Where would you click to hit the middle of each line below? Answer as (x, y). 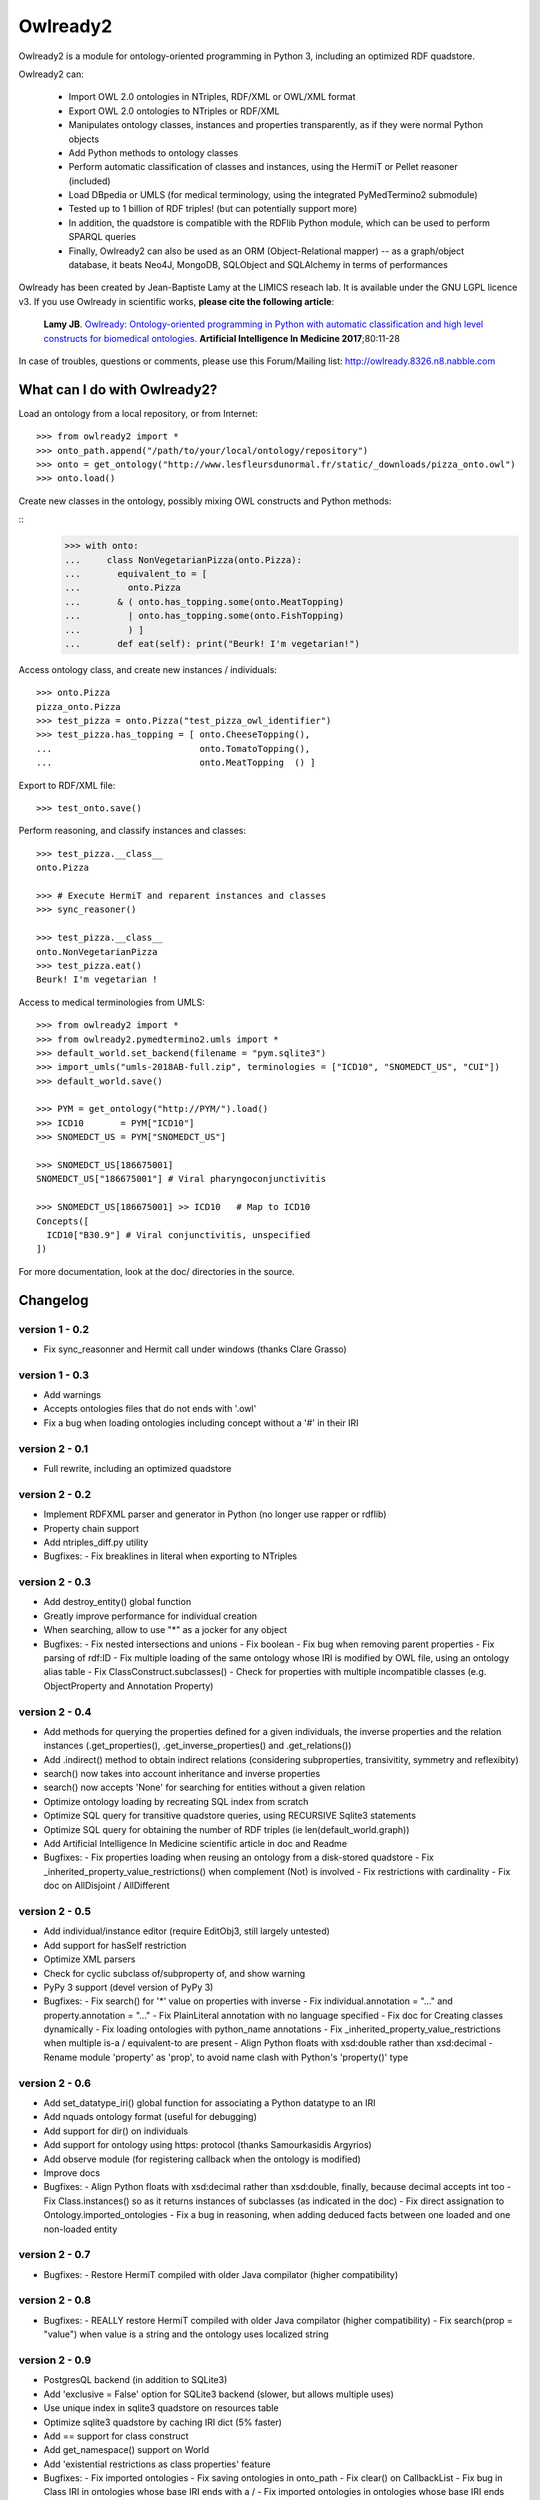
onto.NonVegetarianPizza (97, 951)
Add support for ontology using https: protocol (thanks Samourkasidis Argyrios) (207, 2145)
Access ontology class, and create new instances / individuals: (147, 669)
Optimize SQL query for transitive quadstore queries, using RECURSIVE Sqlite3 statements (230, 1816)
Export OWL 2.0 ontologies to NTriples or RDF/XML (174, 111)
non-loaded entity (80, 2229)
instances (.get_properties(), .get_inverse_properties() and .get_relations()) (197, 1746)
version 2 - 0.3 (55, 1582)
